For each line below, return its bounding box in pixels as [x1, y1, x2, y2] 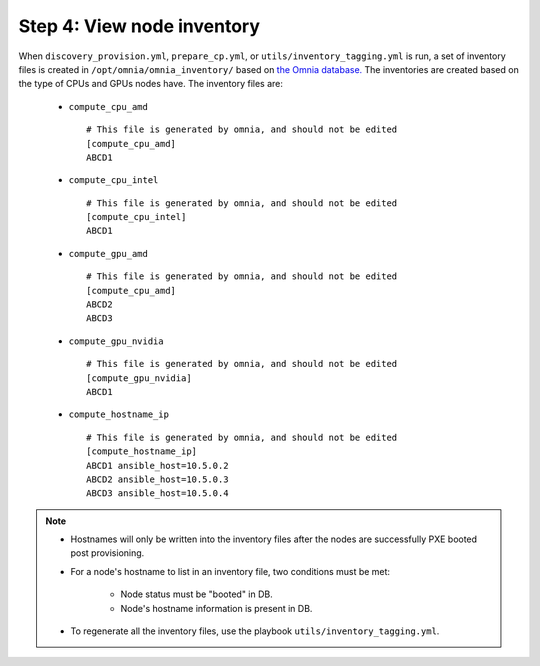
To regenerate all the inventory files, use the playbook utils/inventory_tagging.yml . [70, 625, 440, 637]
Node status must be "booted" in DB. [120, 588, 274, 600]
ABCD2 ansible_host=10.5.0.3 [86, 473, 229, 485]
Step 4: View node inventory [18, 15, 260, 37]
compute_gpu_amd [68, 248, 149, 259]
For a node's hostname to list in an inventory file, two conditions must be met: [70, 565, 390, 577]
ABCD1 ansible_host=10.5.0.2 [86, 460, 229, 471]
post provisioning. [70, 547, 145, 559]
